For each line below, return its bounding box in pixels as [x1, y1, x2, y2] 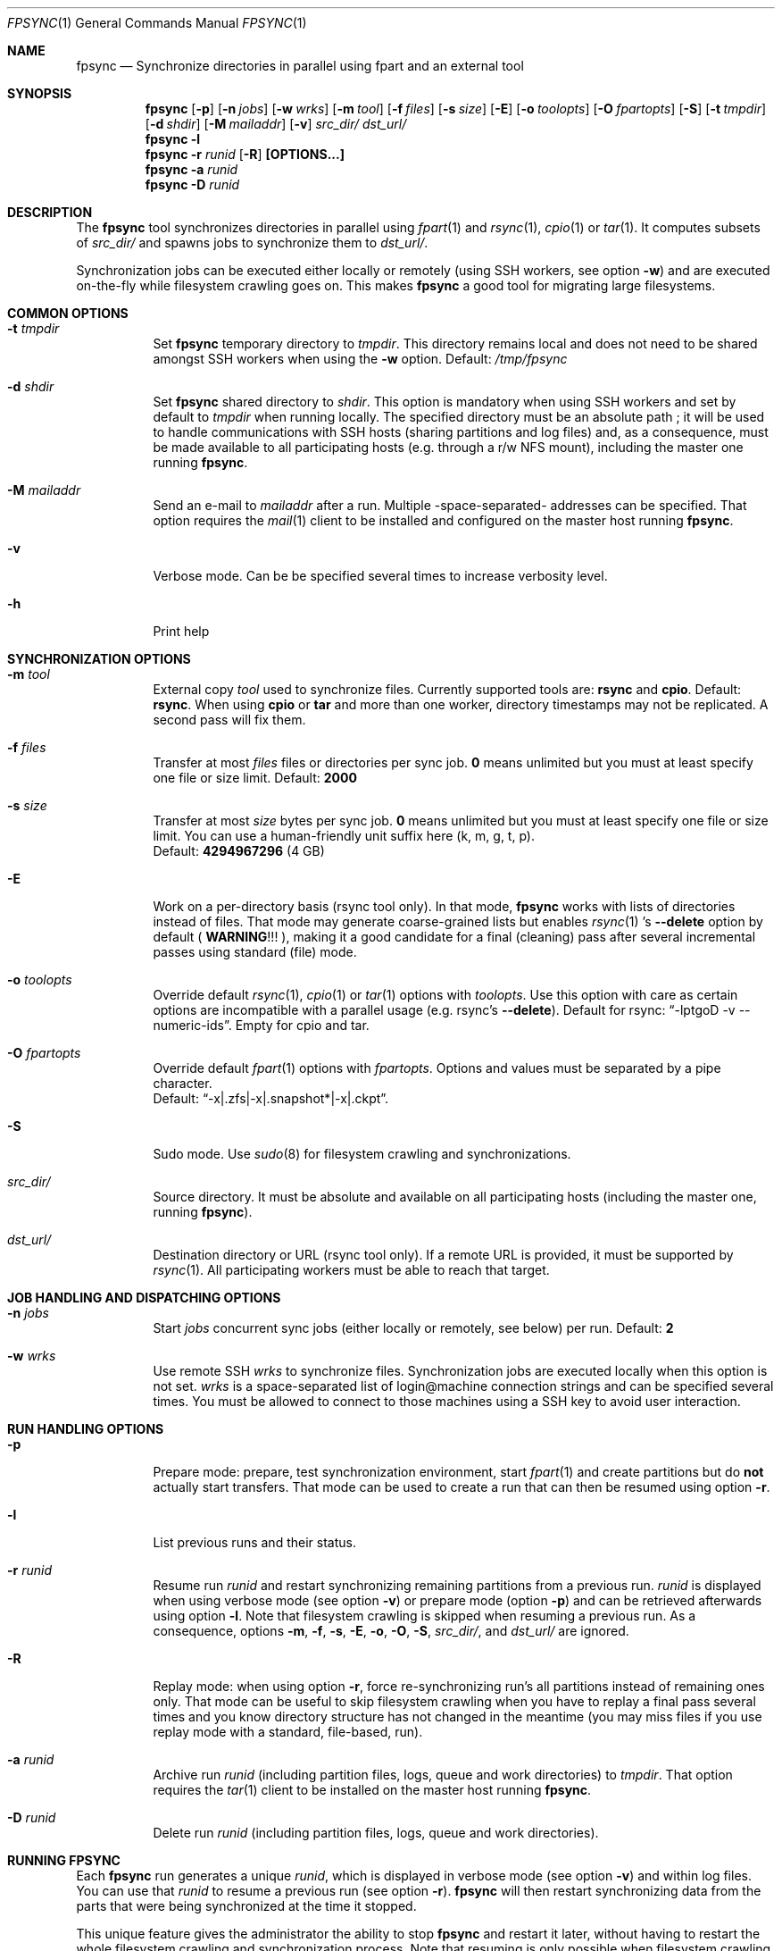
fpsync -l [145, 131, 201, 147]
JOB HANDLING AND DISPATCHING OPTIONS [7, 1290, 281, 1305]
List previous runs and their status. [153, 1535, 356, 1550]
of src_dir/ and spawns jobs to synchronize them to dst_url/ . [76, 235, 428, 250]
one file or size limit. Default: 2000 [153, 770, 357, 785]
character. [153, 1076, 212, 1091]
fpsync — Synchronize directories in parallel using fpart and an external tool [76, 58, 524, 73]
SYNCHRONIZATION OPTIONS [7, 651, 191, 666]
